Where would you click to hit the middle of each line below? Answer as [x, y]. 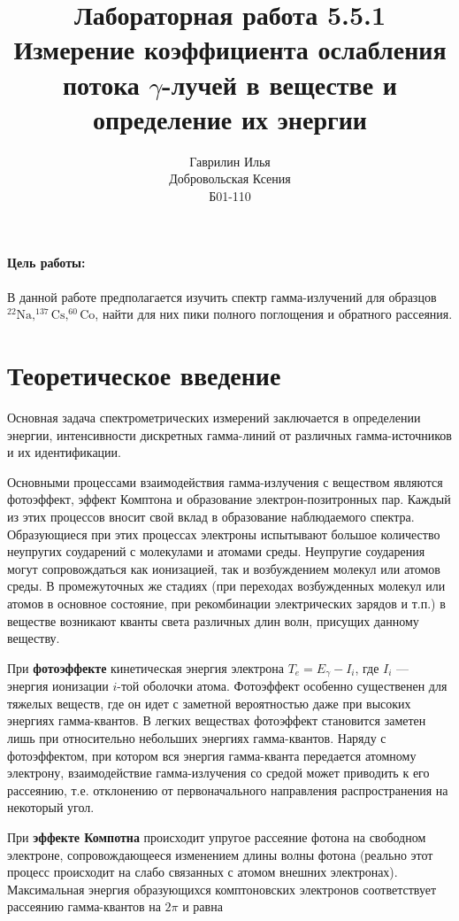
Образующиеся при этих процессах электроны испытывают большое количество [224, 534]
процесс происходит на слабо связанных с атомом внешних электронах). [203, 872]
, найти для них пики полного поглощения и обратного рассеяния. [274, 314]
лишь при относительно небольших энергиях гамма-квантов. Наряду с [197, 737]
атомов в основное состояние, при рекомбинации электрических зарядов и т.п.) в [226, 603]
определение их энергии [230, 118]
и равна [203, 906]
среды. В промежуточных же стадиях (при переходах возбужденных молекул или [226, 586]
